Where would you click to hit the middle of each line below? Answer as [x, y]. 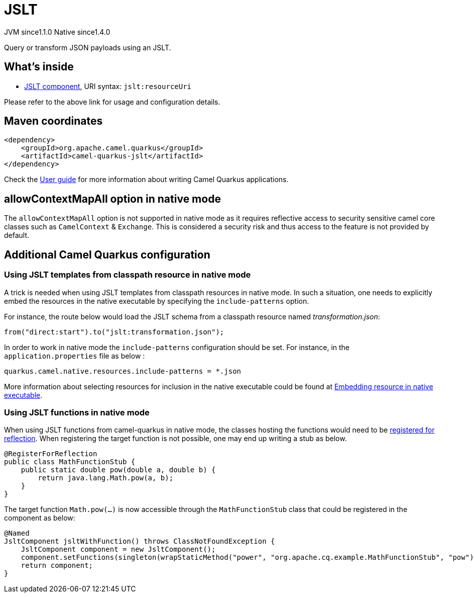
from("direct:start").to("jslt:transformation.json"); [114, 332]
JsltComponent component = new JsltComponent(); [118, 549]
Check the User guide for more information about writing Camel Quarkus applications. [146, 180]
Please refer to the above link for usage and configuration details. [112, 102]
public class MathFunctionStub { [70, 462]
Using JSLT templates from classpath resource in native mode [128, 275]
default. [17, 235]
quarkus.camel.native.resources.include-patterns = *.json [123, 371]
